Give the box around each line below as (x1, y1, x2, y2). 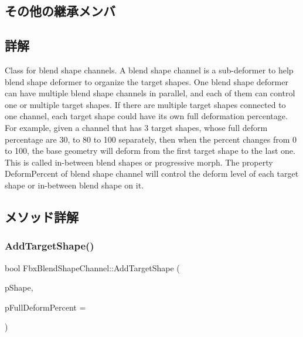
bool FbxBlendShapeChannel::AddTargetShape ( (5, 261, 180, 274)
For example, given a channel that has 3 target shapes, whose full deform (5, 121, 268, 133)
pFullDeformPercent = (5, 301, 86, 313)
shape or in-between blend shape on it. (5, 178, 144, 191)
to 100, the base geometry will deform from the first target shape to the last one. (5, 144, 295, 157)
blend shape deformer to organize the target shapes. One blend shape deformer (5, 75, 288, 87)
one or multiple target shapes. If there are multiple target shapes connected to (5, 98, 286, 110)
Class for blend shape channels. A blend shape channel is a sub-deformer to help (5, 63, 294, 76)
